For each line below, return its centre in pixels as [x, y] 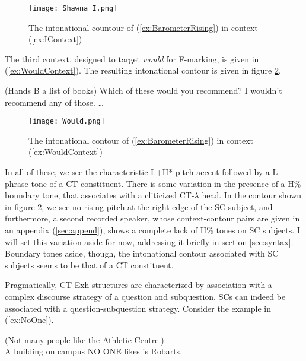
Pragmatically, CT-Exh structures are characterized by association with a [138, 285]
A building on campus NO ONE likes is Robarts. [94, 351]
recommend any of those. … [54, 102]
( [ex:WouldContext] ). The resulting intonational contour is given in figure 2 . [143, 70]
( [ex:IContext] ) [55, 39]
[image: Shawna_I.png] [73, 8]
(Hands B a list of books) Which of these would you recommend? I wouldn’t [144, 91]
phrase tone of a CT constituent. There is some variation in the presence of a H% [153, 183]
